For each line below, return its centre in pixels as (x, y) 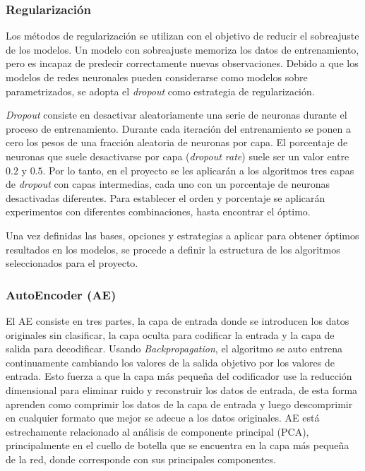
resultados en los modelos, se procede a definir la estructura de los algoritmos (173, 249)
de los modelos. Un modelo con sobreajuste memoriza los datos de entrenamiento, (182, 49)
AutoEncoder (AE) (61, 294)
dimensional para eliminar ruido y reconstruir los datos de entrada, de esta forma (182, 389)
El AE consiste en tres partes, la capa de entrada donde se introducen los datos (178, 320)
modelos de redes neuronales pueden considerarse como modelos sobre (157, 77)
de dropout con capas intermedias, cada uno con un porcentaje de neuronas (168, 184)
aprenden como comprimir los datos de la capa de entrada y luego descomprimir (179, 404)
